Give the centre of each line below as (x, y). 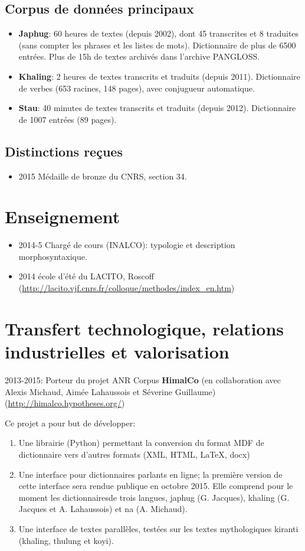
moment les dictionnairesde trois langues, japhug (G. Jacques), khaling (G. (154, 497)
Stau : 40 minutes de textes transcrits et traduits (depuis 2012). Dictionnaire (157, 108)
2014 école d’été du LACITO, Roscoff (86, 276)
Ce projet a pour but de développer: (70, 423)
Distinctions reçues (64, 151)
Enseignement (63, 216)
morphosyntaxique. (53, 256)
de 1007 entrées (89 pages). (68, 119)
